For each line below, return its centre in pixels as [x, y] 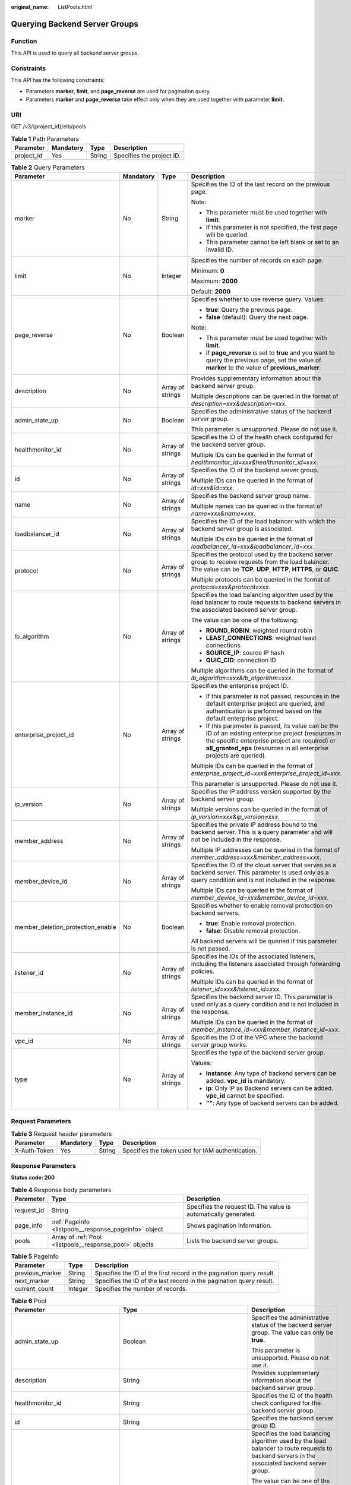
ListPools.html [75, 7]
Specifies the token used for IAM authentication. [190, 1151]
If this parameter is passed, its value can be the [272, 726]
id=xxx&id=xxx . [213, 488]
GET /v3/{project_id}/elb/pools [48, 127]
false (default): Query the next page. [257, 317]
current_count [34, 1289]
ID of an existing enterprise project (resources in [273, 734]
